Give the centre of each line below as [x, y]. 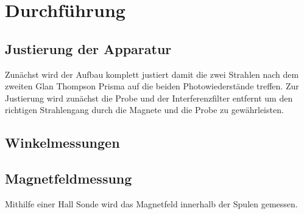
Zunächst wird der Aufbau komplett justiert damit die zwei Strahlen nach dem [152, 74]
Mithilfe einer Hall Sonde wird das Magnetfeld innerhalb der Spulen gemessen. [151, 203]
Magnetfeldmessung [69, 178]
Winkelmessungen [62, 143]
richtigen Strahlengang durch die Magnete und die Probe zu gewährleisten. [144, 110]
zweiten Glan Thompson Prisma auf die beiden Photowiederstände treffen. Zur [152, 86]
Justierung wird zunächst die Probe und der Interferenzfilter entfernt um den [149, 98]
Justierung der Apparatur [88, 48]
